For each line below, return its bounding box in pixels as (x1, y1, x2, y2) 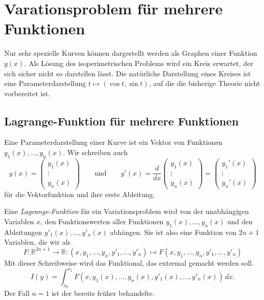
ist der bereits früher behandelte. (52, 288, 155, 298)
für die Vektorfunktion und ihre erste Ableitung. (4, 188, 155, 199)
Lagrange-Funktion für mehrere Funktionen (4, 113, 239, 128)
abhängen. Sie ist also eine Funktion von (110, 226, 236, 237)
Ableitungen (4, 226, 42, 237)
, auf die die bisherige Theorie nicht (149, 78, 260, 89)
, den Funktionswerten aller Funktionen (40, 216, 164, 226)
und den (227, 216, 253, 226)
